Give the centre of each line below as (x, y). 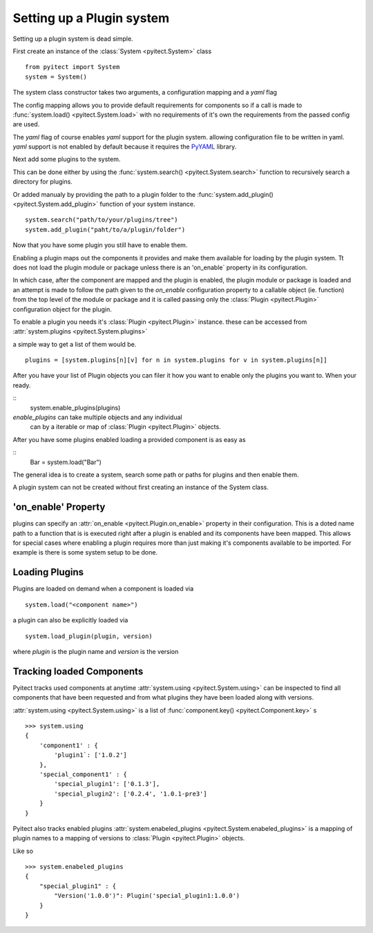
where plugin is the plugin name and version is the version (96, 651)
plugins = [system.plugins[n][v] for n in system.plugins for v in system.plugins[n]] (176, 360)
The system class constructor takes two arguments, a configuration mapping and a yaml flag (145, 93)
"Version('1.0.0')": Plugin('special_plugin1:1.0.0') (147, 896)
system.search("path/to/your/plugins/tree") (102, 220)
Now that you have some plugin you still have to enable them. (100, 245)
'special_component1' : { (83, 774)
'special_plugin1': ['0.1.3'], (107, 784)
